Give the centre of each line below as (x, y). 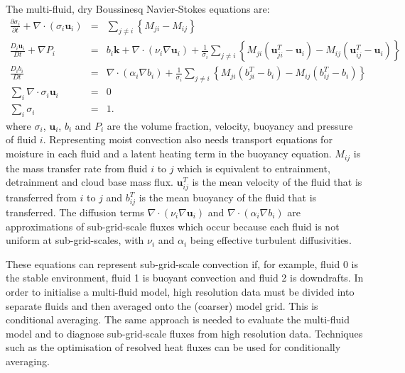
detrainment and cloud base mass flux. (90, 182)
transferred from (41, 197)
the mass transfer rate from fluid (77, 168)
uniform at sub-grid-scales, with (75, 240)
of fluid (21, 139)
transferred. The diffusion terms (75, 212)
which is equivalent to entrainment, (254, 168)
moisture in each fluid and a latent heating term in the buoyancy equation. (169, 154)
